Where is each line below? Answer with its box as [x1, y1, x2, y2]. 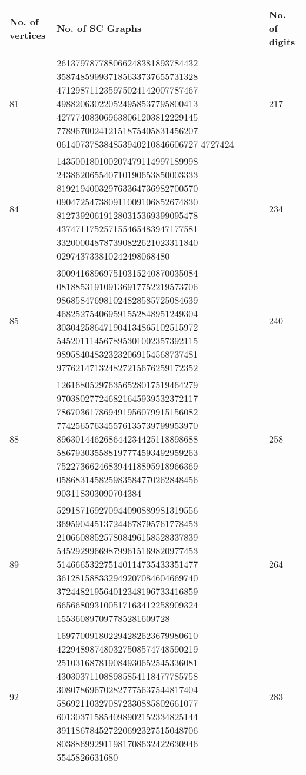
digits [269, 35, 295, 48]
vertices [9, 28, 46, 42]
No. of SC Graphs [56, 21, 142, 35]
